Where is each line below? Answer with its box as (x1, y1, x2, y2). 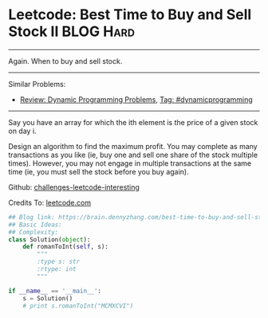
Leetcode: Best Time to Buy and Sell (8, 6, 252, 24)
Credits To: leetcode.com (8, 198, 92, 207)
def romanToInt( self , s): (22, 243, 109, 251)
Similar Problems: (8, 79, 66, 88)
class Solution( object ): (8, 235, 91, 244)
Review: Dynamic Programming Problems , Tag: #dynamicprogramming (19, 94, 253, 104)
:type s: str (37, 257, 81, 266)
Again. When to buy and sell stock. (8, 56, 123, 65)
